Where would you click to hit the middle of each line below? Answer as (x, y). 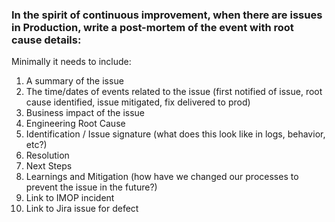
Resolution (47, 155)
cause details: (46, 40)
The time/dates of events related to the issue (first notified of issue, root (174, 92)
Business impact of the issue (85, 113)
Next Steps (49, 166)
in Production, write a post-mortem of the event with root (152, 27)
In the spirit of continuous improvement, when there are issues (167, 15)
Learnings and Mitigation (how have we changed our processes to (162, 177)
